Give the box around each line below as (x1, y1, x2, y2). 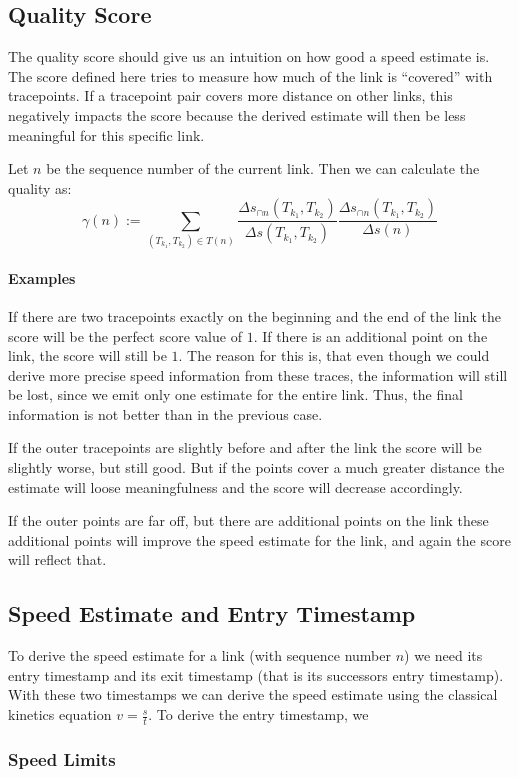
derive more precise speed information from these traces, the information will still (8, 364, 508, 385)
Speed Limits (8, 746, 116, 771)
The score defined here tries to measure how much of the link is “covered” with (8, 65, 493, 86)
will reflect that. (8, 549, 107, 570)
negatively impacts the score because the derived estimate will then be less (8, 104, 466, 125)
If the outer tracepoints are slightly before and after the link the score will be (8, 437, 482, 458)
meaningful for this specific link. (8, 124, 205, 145)
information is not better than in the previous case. (8, 403, 323, 424)
